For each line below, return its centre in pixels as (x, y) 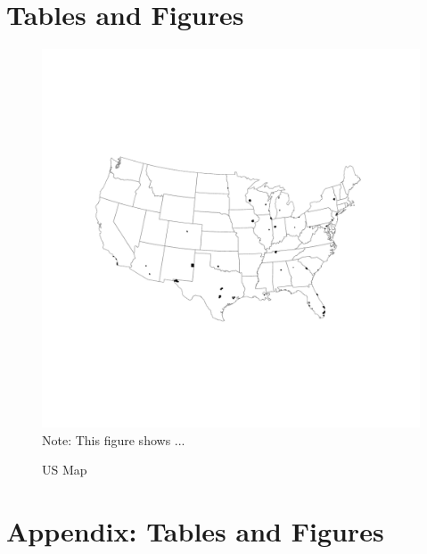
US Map (65, 470)
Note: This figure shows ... (114, 439)
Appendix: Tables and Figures (195, 531)
